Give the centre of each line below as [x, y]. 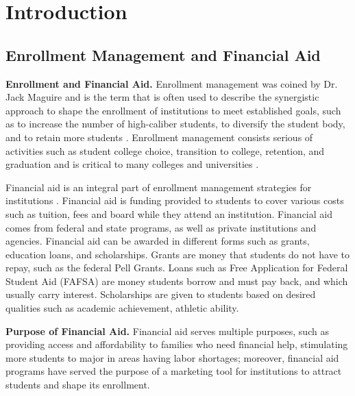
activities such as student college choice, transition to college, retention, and [165, 150]
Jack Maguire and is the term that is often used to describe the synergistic [162, 97]
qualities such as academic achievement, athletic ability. [122, 308]
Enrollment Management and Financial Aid [163, 54]
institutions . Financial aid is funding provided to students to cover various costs [175, 200]
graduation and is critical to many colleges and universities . [132, 164]
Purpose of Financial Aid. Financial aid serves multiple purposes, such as [167, 331]
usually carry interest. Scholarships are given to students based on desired [161, 294]
